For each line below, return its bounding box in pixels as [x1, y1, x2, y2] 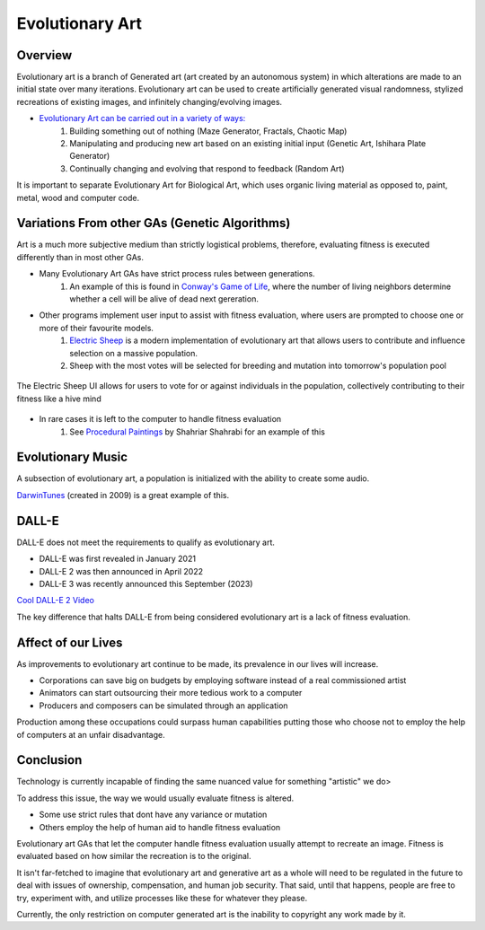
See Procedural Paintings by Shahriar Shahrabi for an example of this [69, 426, 325, 437]
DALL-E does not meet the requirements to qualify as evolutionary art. [16, 537, 276, 548]
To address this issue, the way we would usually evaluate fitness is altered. [16, 793, 295, 803]
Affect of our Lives [16, 635, 123, 650]
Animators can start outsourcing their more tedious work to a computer [39, 688, 303, 698]
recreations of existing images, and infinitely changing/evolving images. [16, 96, 283, 107]
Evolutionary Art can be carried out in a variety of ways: [39, 113, 246, 124]
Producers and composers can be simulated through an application [39, 700, 288, 711]
